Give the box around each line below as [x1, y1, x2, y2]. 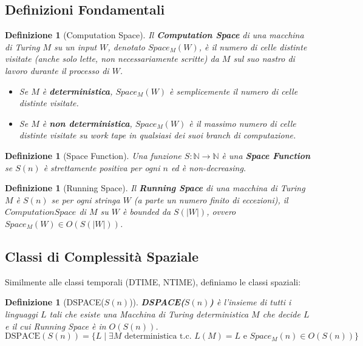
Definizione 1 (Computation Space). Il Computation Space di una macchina [5, 29, 304, 41]
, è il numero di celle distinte [198, 40, 307, 53]
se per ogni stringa [51, 193, 120, 206]
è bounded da [122, 205, 171, 218]
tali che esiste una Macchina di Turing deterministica [49, 307, 249, 320]
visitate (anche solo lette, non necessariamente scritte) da [5, 52, 219, 65]
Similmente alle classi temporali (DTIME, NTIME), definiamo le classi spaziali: [5, 275, 301, 288]
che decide [262, 307, 300, 320]
